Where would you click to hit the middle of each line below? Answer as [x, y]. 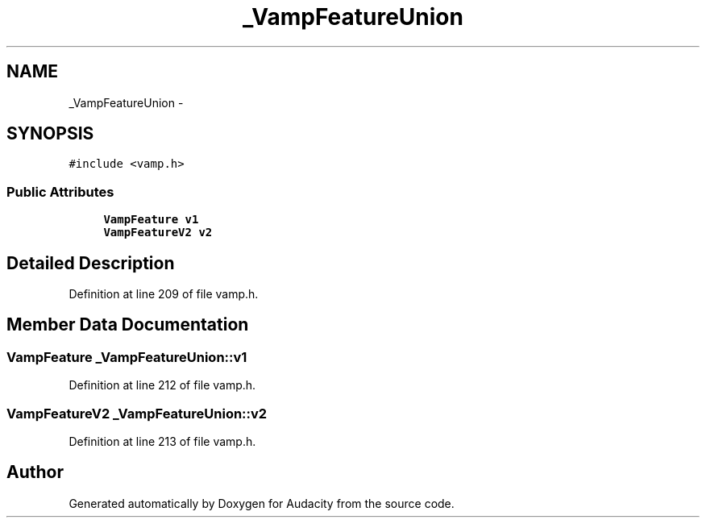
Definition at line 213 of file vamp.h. [162, 441]
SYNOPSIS [50, 134]
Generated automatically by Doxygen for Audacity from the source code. [262, 503]
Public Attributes [60, 191]
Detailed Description [91, 263]
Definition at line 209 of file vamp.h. [164, 294]
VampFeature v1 [151, 220]
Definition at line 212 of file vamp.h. [162, 385]
